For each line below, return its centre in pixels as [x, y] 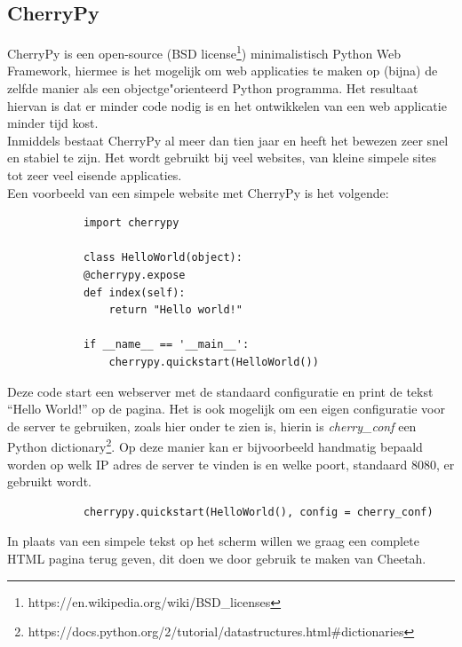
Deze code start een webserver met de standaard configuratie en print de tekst [220, 391]
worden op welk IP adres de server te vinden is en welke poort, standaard [207, 464]
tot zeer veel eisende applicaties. [95, 175]
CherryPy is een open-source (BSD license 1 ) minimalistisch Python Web [204, 52]
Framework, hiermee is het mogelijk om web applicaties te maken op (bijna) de [223, 71]
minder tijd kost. [53, 123]
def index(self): [134, 292]
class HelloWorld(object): [163, 258]
